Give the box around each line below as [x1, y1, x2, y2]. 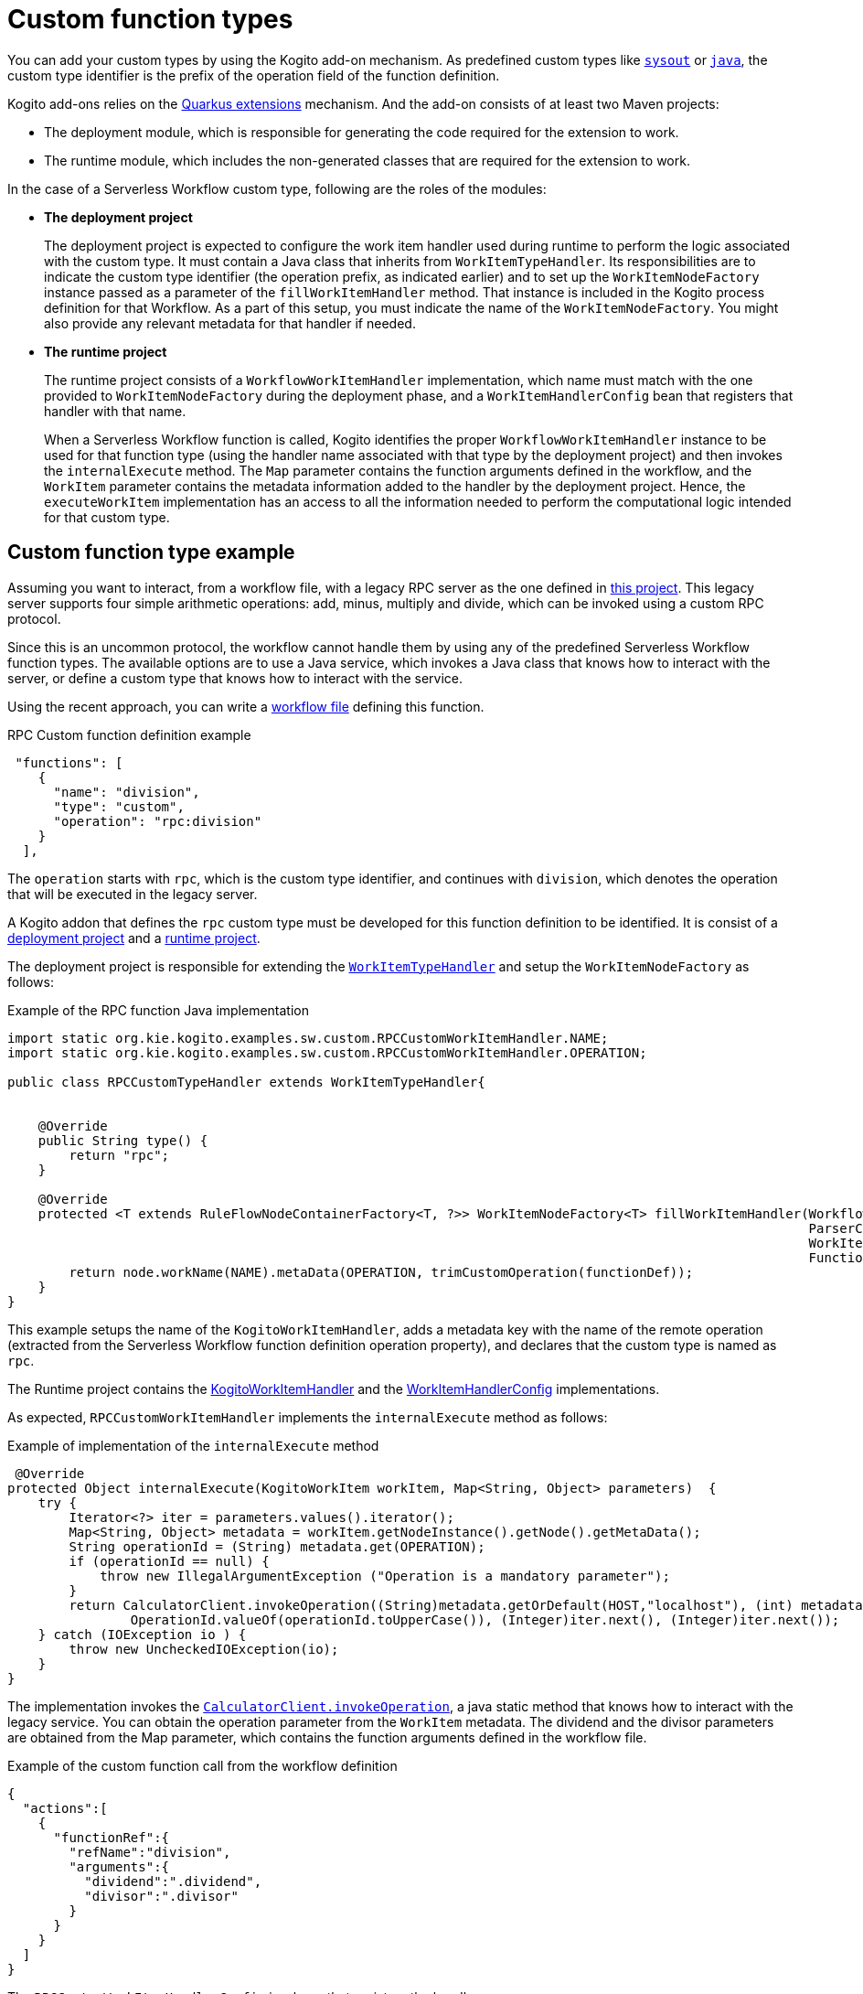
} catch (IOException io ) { [37, 1626, 247, 1642]
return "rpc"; [69, 1147, 170, 1163]
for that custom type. [44, 509, 170, 525]
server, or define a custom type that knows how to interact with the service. [7, 670, 463, 686]
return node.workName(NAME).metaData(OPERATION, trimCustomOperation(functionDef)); [69, 1264, 694, 1280]
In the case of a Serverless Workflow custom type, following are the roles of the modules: [7, 180, 547, 197]
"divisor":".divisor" [84, 1888, 239, 1903]
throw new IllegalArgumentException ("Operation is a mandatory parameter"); [100, 1568, 670, 1583]
